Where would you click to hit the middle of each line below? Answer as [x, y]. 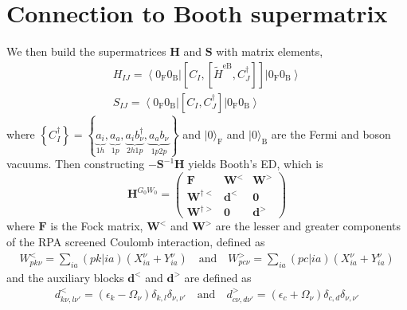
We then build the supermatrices [86, 51]
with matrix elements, [270, 51]
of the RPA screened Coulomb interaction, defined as [136, 241]
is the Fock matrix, [97, 226]
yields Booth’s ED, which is [256, 164]
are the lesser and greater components [308, 226]
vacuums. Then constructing [76, 164]
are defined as [218, 277]
